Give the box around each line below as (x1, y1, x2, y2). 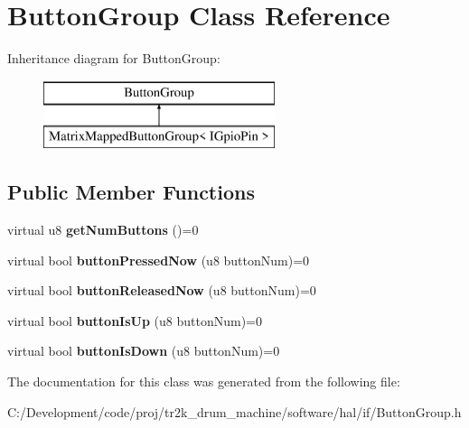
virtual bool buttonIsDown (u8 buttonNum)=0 (7, 341, 280, 360)
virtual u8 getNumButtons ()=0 (7, 220, 199, 239)
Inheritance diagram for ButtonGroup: (7, 49, 220, 68)
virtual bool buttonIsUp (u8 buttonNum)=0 (7, 311, 262, 330)
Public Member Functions (7, 178, 255, 206)
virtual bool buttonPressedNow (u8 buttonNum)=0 (7, 250, 310, 269)
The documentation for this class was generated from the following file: (7, 372, 400, 391)
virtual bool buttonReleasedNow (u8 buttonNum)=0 (7, 281, 316, 300)
